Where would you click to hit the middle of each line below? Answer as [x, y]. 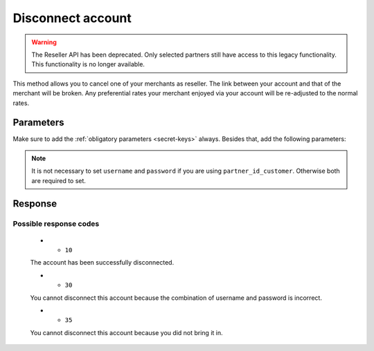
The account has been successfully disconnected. [102, 263]
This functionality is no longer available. [88, 64]
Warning [44, 42]
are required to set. [59, 180]
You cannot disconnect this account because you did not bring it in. [126, 332]
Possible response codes [56, 224]
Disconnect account [72, 18]
